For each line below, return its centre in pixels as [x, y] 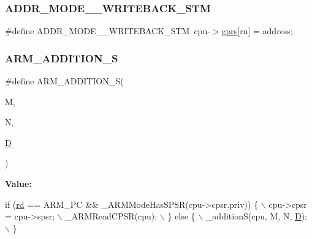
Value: [18, 183]
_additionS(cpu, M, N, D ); [256, 216]
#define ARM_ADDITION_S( [64, 81]
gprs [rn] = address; [257, 31]
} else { [181, 216]
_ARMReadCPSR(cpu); [111, 216]
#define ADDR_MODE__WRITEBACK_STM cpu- [108, 31]
